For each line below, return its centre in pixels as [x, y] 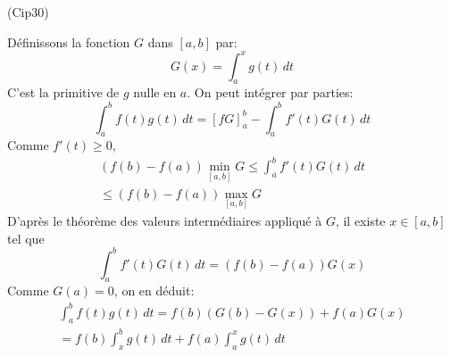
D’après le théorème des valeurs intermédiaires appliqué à [165, 220]
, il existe [360, 220]
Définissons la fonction [69, 42]
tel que [26, 238]
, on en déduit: [154, 291]
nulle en [155, 92]
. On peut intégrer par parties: [270, 92]
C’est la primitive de [63, 92]
